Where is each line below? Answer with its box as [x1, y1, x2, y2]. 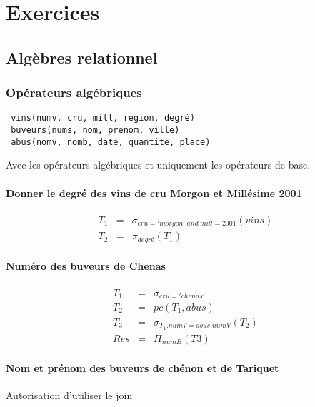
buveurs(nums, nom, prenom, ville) [11, 125, 180, 136]
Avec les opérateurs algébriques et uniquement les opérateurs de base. [6, 157, 311, 172]
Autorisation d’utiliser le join [6, 387, 133, 402]
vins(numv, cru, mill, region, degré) [11, 113, 195, 124]
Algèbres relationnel [6, 46, 158, 68]
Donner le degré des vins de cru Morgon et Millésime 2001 [6, 185, 302, 200]
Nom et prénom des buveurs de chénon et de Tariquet [6, 360, 279, 375]
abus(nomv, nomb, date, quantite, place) [11, 136, 211, 147]
